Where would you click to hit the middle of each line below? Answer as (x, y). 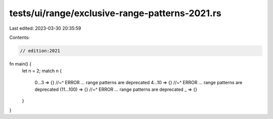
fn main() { (20, 64)
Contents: (19, 37)
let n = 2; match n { (42, 71)
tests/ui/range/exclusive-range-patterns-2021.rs (116, 13)
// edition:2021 (40, 51)
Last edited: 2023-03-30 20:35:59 (45, 28)
